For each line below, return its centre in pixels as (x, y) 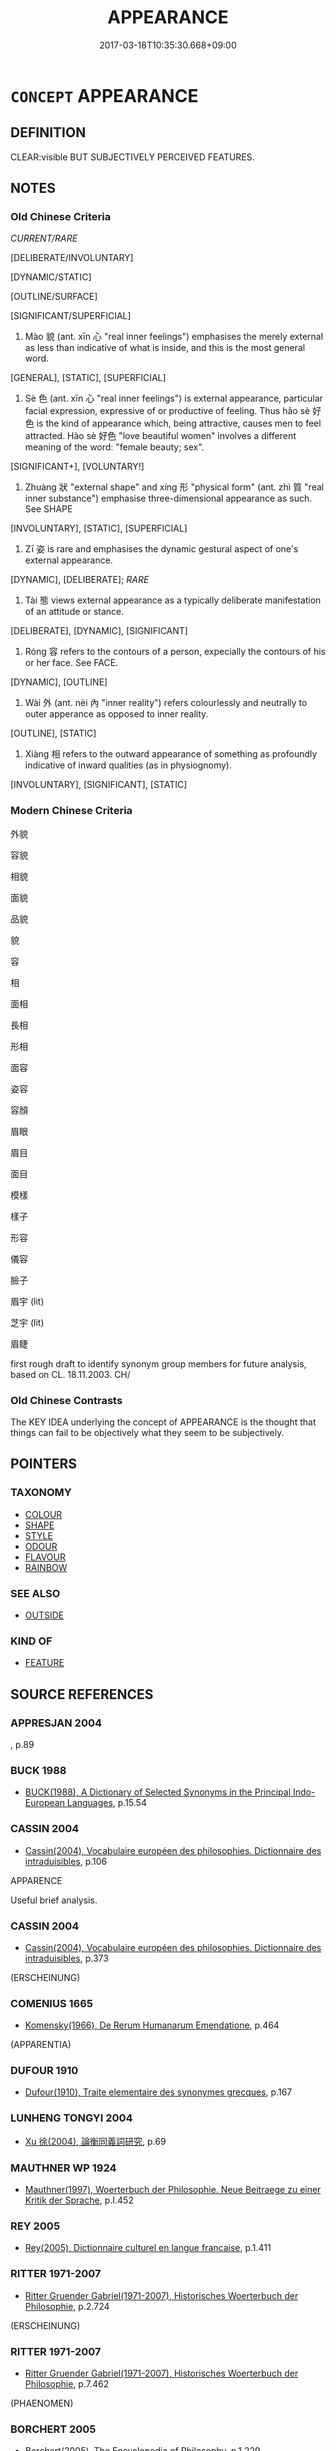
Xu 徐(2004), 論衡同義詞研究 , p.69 (95, 2141)
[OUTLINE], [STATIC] (53, 733)
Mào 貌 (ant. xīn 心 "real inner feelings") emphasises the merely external (174, 337)
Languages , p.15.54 (106, 1803)
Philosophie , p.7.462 (67, 2383)
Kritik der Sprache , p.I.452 (79, 2200)
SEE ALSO (35, 1593)
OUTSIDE (44, 1615)
